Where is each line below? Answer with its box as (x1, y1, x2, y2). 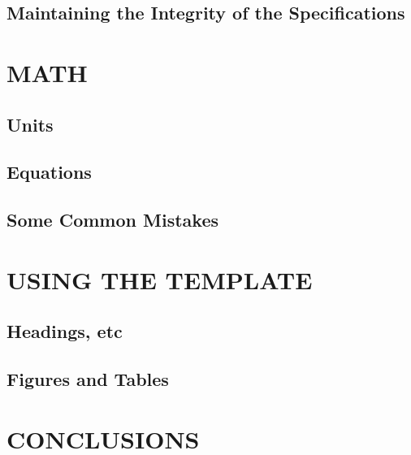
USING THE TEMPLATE (6, 262, 313, 296)
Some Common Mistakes (6, 207, 218, 232)
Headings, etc (6, 318, 123, 344)
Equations (6, 159, 92, 184)
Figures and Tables (6, 366, 169, 392)
